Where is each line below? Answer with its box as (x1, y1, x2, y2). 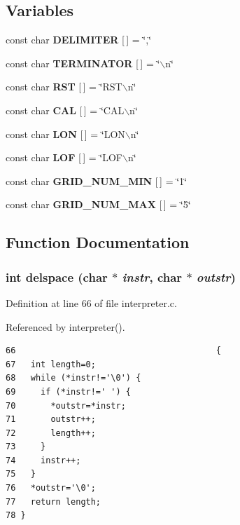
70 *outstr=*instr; (6, 400, 126, 411)
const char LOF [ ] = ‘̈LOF (6, 150, 122, 165)
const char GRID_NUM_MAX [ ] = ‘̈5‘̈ (6, 197, 191, 212)
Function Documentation (6, 231, 190, 253)
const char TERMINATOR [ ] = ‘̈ (6, 55, 160, 70)
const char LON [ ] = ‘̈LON (6, 126, 125, 141)
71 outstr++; (6, 414, 96, 425)
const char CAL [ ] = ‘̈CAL (6, 102, 125, 117)
